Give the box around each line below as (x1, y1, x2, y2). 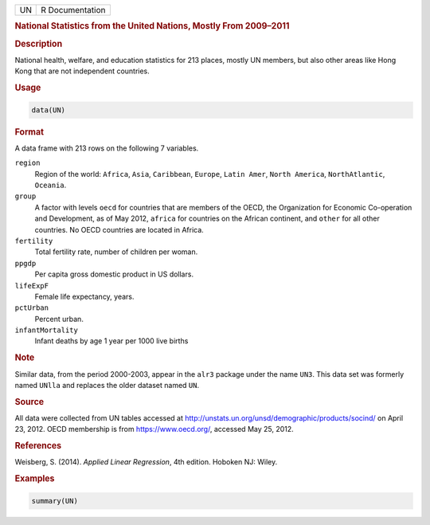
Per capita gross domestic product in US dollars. (34, 269, 194, 279)
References (14, 441, 62, 452)
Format (14, 126, 44, 137)
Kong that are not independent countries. (14, 66, 150, 76)
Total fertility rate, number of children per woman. (34, 247, 198, 257)
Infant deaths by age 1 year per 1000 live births (34, 336, 189, 346)
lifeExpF (14, 281, 49, 290)
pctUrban (14, 304, 49, 312)
